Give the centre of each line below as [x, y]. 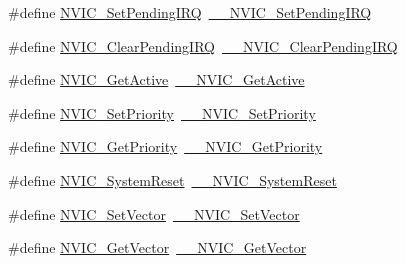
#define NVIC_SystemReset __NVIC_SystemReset [172, 179]
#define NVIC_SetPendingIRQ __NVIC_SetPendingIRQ [190, 12]
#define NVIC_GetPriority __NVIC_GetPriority [165, 146]
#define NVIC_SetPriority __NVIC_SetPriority [162, 112]
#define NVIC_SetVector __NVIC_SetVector [154, 213]
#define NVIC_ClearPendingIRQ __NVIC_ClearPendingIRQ [203, 45]
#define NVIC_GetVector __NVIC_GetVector [157, 247]
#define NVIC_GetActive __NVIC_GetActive [156, 79]
